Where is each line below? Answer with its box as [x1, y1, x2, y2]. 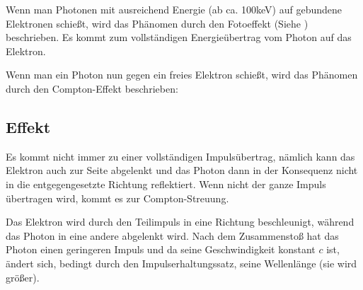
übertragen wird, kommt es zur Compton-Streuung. [6, 190, 229, 205]
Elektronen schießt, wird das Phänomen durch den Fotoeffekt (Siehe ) [6, 16, 309, 30]
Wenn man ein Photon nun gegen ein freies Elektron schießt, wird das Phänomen [6, 67, 358, 82]
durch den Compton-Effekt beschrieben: [6, 81, 178, 95]
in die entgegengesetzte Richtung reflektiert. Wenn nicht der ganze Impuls [6, 176, 326, 191]
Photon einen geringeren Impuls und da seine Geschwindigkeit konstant [6, 242, 316, 257]
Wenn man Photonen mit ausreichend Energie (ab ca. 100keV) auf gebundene [6, 2, 342, 16]
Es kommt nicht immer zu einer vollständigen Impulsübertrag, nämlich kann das [6, 149, 355, 163]
